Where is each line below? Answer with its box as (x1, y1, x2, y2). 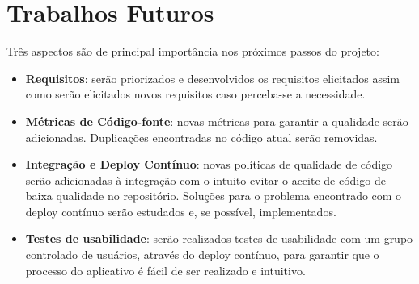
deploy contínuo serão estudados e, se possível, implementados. (25, 203, 336, 219)
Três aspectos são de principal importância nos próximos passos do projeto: (6, 43, 379, 60)
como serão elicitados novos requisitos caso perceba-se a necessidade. (25, 86, 366, 102)
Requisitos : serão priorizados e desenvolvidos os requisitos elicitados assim (25, 69, 400, 86)
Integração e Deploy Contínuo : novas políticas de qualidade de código (25, 156, 393, 173)
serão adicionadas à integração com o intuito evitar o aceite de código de (25, 171, 386, 188)
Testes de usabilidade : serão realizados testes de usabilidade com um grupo (25, 230, 413, 247)
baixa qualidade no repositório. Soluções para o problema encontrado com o (25, 187, 402, 204)
